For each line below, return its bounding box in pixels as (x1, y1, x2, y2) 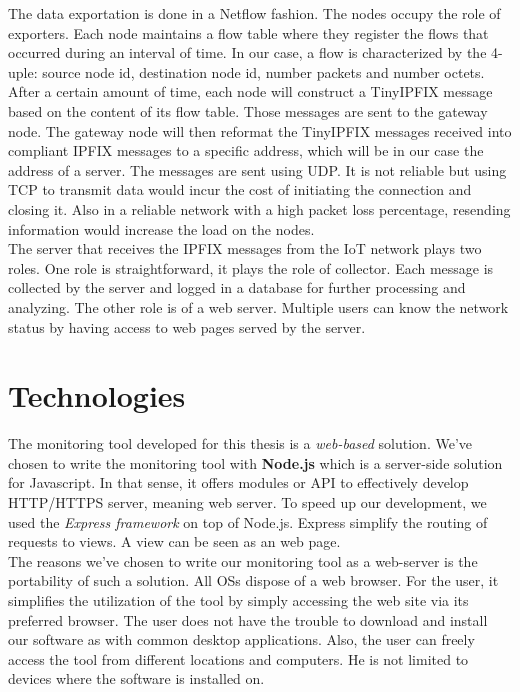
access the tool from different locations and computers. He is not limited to (8, 648, 469, 669)
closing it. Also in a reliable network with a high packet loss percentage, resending (8, 198, 511, 219)
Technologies (8, 375, 186, 416)
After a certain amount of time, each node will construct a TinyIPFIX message (8, 81, 493, 102)
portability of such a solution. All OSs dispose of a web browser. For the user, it (8, 570, 499, 591)
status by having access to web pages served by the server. (8, 316, 366, 337)
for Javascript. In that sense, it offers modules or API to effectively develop (8, 472, 469, 493)
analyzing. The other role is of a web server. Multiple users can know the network (8, 296, 509, 317)
